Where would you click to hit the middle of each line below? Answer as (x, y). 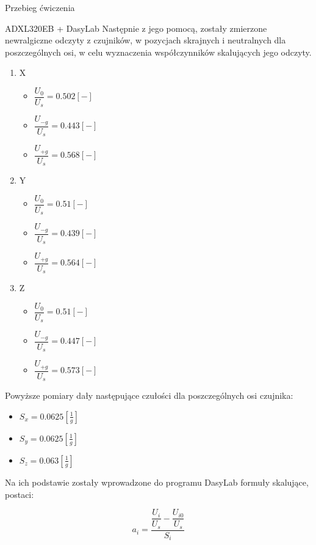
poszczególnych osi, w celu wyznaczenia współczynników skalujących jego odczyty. (158, 52)
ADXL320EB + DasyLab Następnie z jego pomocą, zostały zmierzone (136, 28)
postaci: (20, 494)
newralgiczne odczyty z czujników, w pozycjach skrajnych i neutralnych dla (145, 40)
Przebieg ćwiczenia (40, 7)
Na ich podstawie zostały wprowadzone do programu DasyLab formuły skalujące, (157, 482)
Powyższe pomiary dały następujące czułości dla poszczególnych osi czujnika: (149, 395)
